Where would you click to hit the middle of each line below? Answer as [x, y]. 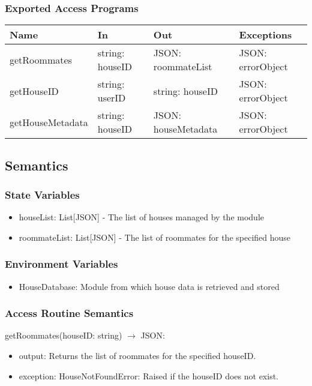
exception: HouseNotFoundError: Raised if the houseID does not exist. [148, 375]
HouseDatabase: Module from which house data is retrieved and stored [149, 286]
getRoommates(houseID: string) [64, 335]
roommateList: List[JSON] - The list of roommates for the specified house [155, 237]
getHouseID [34, 91]
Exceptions [265, 35]
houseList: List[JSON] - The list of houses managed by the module [141, 217]
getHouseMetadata [49, 122]
